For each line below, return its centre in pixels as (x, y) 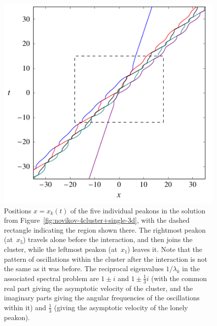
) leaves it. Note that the (165, 249)
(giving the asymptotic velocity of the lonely (121, 307)
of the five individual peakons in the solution (138, 210)
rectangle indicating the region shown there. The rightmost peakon (105, 229)
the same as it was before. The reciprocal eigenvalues (84, 268)
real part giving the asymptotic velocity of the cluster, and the (98, 288)
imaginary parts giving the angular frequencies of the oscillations (102, 298)
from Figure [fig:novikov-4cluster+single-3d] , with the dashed (97, 220)
